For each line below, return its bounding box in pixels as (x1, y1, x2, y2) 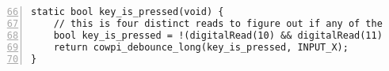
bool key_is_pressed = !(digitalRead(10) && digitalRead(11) (53, 29, 383, 41)
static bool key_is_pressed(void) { (31, 6, 224, 17)
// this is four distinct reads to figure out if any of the (53, 17, 383, 29)
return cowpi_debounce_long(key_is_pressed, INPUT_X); (53, 41, 349, 53)
